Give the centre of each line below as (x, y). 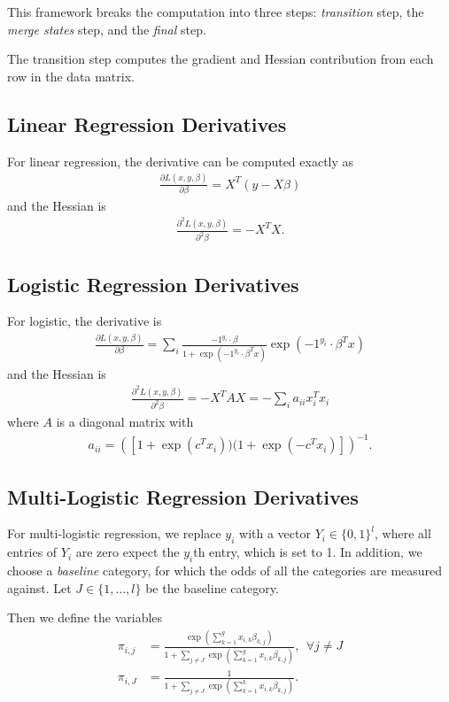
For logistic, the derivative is (85, 321)
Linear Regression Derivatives (147, 123)
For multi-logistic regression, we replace (114, 533)
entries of (32, 552)
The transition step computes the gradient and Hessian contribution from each (221, 59)
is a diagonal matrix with (125, 422)
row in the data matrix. (71, 76)
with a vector (275, 533)
